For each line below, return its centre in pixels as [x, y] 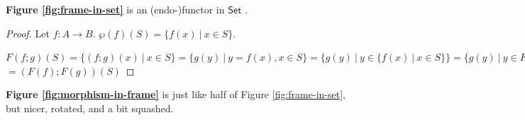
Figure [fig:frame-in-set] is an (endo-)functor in [115, 9]
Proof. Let [28, 33]
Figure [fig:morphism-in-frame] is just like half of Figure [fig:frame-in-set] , [176, 94]
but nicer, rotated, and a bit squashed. [90, 108]
